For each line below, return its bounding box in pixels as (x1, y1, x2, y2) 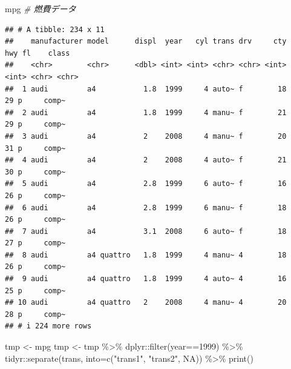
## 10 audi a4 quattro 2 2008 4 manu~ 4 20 (5, 298, 287, 307)
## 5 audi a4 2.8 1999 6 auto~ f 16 (5, 179, 287, 188)
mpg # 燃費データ (5, 2, 76, 15)
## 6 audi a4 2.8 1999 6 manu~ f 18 (5, 203, 287, 212)
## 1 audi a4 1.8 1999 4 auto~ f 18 (5, 84, 287, 93)
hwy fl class (5, 48, 70, 58)
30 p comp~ (5, 167, 66, 176)
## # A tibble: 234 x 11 (5, 25, 105, 34)
